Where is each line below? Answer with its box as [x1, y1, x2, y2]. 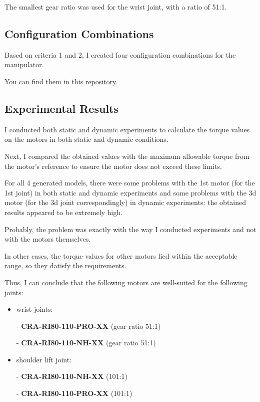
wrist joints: [16, 304, 53, 314]
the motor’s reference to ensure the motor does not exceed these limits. [4, 160, 222, 171]
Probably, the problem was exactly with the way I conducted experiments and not [4, 224, 256, 234]
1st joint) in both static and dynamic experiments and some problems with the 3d [4, 187, 256, 197]
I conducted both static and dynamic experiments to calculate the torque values [4, 124, 250, 134]
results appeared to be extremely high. [4, 207, 122, 217]
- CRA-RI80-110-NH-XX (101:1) [16, 371, 127, 381]
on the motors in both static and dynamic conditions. [4, 134, 168, 144]
